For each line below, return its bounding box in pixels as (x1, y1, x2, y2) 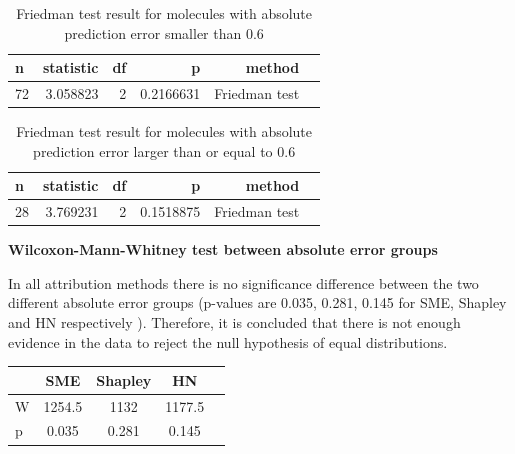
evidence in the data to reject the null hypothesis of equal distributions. (8, 331, 448, 352)
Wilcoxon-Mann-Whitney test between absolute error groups (8, 239, 438, 260)
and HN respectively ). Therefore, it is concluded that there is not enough (8, 312, 461, 333)
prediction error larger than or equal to (33, 140, 273, 161)
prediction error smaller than (64, 22, 242, 43)
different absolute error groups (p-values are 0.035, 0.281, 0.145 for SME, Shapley (8, 292, 507, 313)
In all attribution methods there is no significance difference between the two (8, 272, 479, 293)
